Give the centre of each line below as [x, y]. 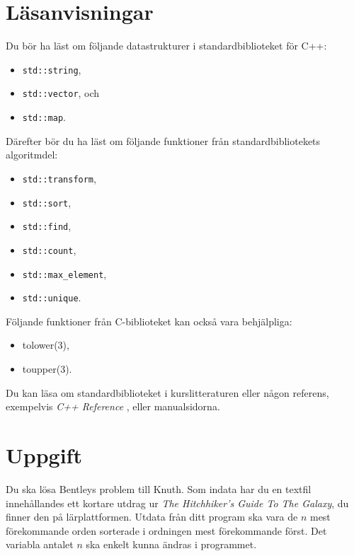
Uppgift [44, 454]
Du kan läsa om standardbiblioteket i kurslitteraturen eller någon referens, [167, 392]
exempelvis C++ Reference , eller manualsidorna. [113, 406]
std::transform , [59, 178]
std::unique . [52, 297]
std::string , [52, 69]
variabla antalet [40, 544]
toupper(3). [47, 369]
